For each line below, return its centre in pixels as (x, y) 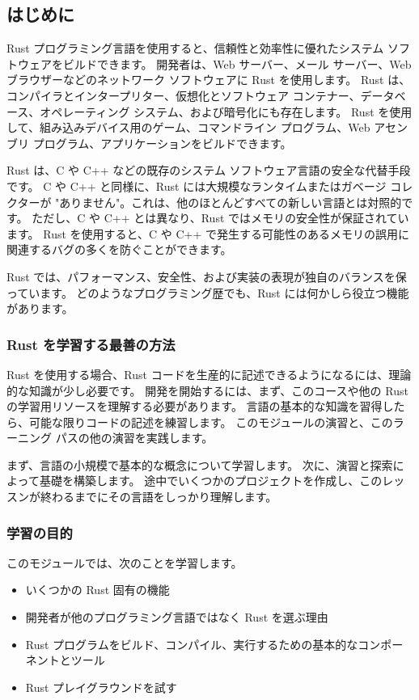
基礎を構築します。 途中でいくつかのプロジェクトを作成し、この (211, 481)
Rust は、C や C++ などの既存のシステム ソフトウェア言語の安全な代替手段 (209, 170)
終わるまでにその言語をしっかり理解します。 (159, 497)
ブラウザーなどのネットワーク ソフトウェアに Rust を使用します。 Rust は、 (209, 80)
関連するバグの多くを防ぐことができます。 (119, 249)
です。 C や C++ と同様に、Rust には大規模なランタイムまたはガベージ (197, 186)
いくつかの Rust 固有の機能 (97, 590)
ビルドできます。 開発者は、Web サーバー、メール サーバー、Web (237, 63)
